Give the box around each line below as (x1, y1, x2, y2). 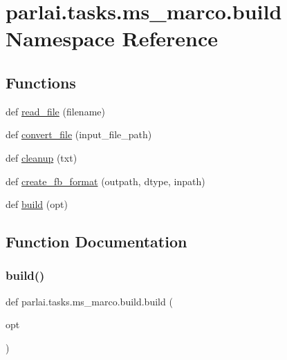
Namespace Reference (6, 24, 218, 53)
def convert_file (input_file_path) (6, 127, 152, 142)
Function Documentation (6, 231, 187, 252)
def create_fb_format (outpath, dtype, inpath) (6, 173, 205, 188)
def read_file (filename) (6, 104, 105, 118)
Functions (6, 71, 76, 93)
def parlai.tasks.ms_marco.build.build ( (6, 294, 173, 308)
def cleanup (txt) (6, 150, 77, 164)
